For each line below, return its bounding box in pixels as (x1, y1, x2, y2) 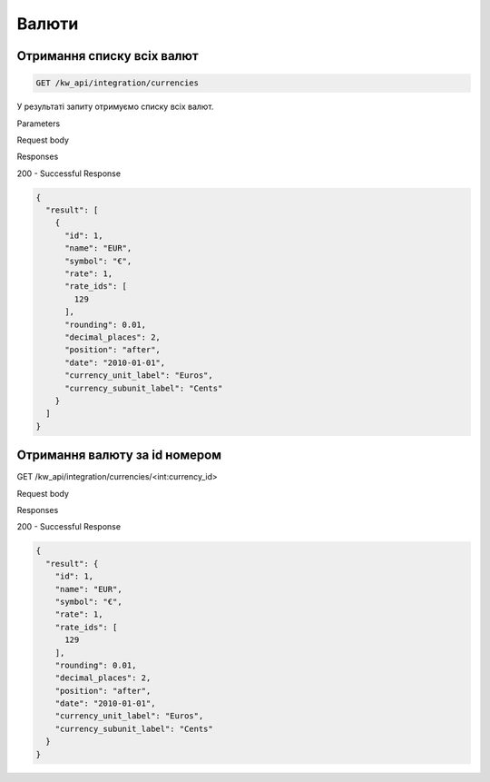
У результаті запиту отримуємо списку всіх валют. (16, 101, 214, 113)
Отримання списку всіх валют (16, 48, 199, 64)
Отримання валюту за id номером (16, 448, 222, 463)
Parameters (16, 118, 61, 129)
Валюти (16, 14, 79, 34)
